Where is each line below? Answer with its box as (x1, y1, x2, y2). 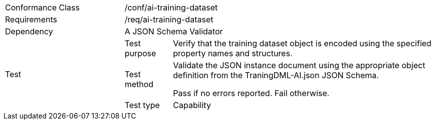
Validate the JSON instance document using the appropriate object (173, 60, 425, 70)
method (124, 79, 154, 89)
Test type (124, 100, 160, 110)
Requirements (5, 14, 57, 24)
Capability (173, 100, 211, 110)
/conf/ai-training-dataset (124, 2, 218, 12)
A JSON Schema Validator (124, 26, 223, 36)
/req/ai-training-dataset (124, 14, 213, 24)
